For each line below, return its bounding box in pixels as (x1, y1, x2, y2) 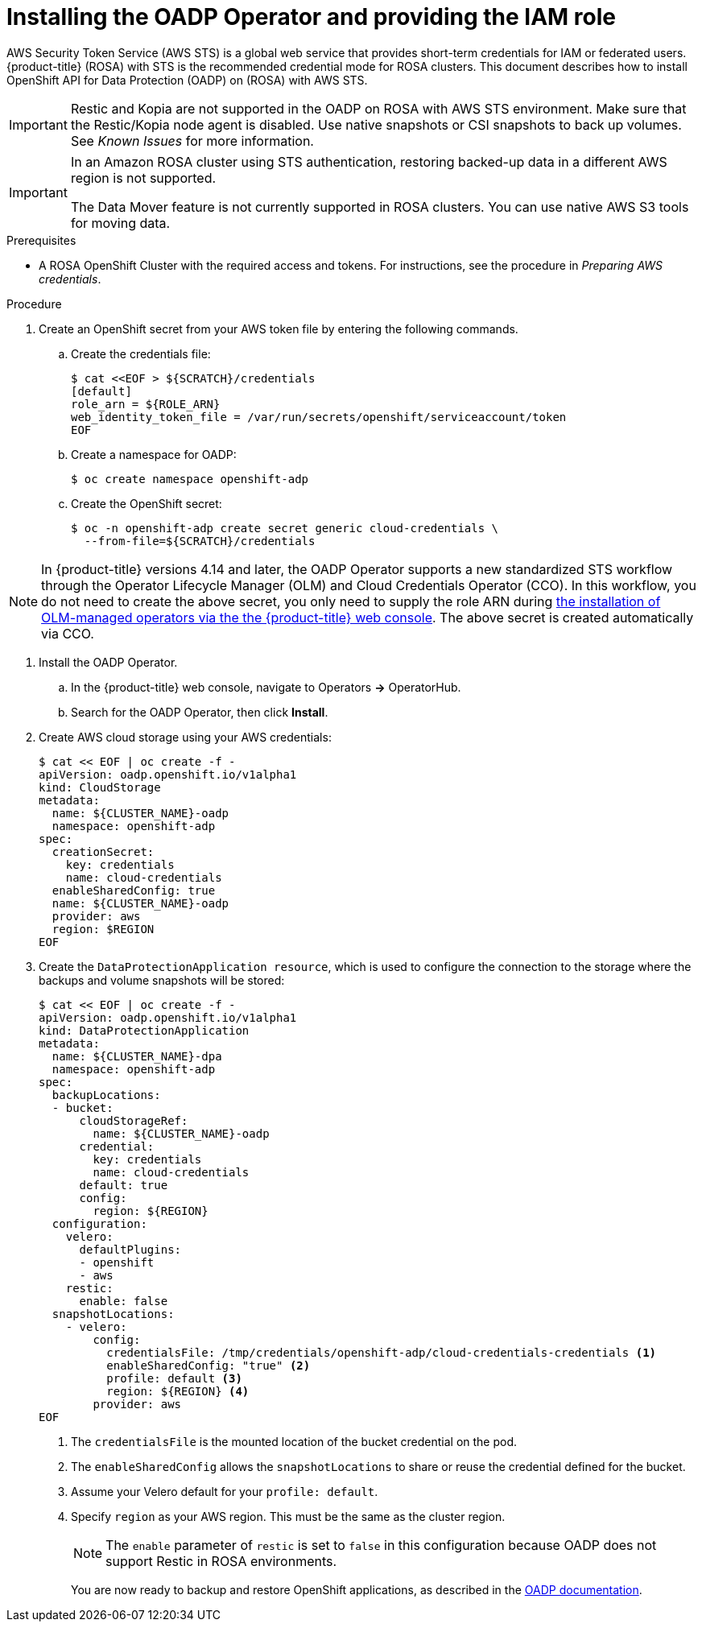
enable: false (79, 1294, 168, 1308)
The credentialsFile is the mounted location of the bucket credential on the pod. (71, 1434, 518, 1448)
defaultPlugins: (79, 1242, 182, 1256)
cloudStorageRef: (79, 1114, 188, 1127)
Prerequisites (6, 233, 76, 247)
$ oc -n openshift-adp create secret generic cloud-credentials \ (71, 521, 499, 535)
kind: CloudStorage (39, 780, 161, 794)
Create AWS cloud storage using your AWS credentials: (39, 729, 332, 744)
